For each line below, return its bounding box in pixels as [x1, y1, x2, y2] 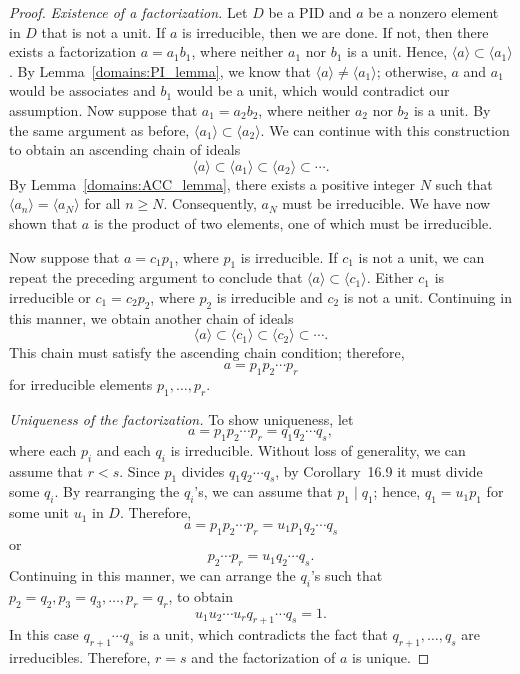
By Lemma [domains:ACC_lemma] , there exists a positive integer [9, 173, 415, 194]
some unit [9, 502, 69, 523]
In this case [9, 624, 79, 645]
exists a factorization [9, 41, 136, 62]
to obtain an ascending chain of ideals [9, 139, 241, 160]
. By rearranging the [54, 481, 180, 502]
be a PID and [268, 2, 352, 22]
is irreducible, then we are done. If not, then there [182, 21, 489, 42]
